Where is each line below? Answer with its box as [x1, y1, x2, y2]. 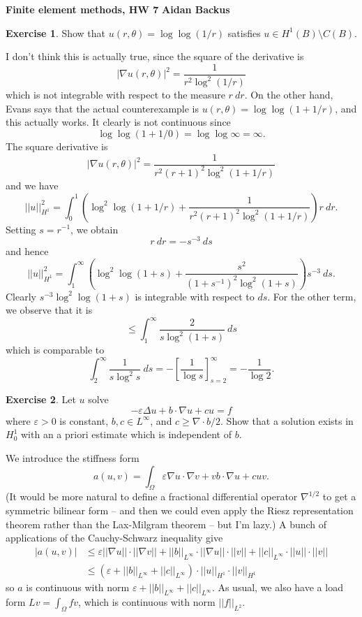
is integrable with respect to [135, 289, 255, 303]
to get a [322, 489, 356, 504]
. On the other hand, [244, 87, 333, 102]
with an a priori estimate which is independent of [20, 427, 232, 442]
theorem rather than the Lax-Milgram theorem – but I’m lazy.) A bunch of [6, 516, 327, 531]
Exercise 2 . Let [6, 392, 76, 407]
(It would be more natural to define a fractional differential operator [6, 489, 298, 504]
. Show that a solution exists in [220, 413, 354, 428]
